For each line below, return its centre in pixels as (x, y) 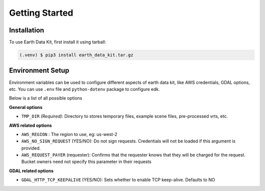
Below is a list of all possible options (46, 98)
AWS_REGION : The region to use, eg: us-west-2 (69, 134)
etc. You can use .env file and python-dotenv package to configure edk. (84, 89)
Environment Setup (39, 70)
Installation (26, 30)
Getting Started (41, 13)
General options (26, 107)
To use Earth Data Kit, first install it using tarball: (58, 42)
